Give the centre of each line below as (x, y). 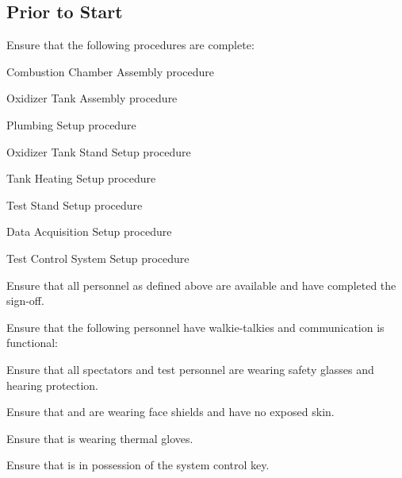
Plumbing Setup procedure (71, 124)
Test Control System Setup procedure (98, 258)
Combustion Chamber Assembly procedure (111, 71)
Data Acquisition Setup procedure (89, 231)
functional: (32, 343)
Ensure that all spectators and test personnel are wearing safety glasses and (190, 369)
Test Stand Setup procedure (75, 204)
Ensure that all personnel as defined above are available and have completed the (201, 285)
